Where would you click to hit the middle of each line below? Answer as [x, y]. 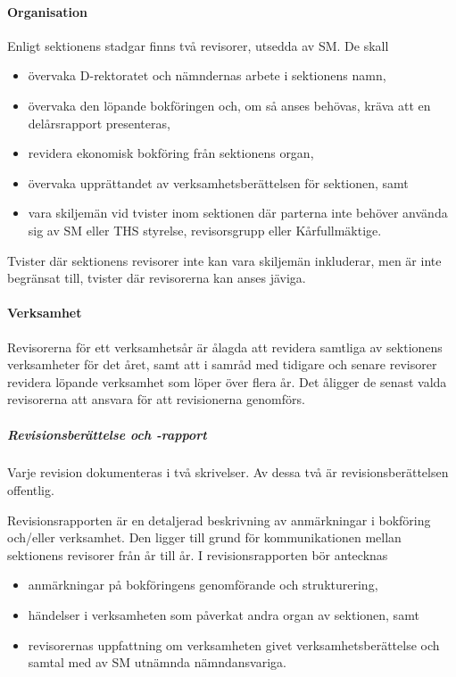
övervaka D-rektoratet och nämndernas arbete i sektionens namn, [207, 75]
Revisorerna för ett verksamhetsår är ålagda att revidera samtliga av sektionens [225, 347]
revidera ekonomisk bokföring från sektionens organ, [171, 153]
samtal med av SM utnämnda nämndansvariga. [157, 662]
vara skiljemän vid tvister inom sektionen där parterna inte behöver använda [238, 213]
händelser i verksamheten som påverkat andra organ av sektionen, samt [224, 615]
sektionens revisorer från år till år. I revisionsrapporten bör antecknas [198, 554]
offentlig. [31, 490]
